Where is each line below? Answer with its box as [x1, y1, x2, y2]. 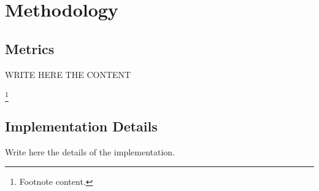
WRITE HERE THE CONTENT [5, 68, 131, 80]
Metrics [5, 39, 55, 58]
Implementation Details [5, 116, 158, 135]
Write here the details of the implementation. [5, 145, 175, 158]
